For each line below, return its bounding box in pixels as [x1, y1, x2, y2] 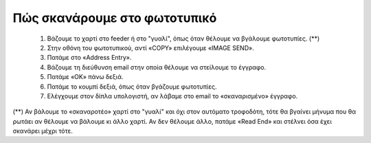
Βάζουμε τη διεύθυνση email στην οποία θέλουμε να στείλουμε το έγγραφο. [47, 63, 267, 71]
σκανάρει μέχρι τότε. [12, 127, 74, 135]
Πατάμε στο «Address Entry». [47, 54, 132, 62]
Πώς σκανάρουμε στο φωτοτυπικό [12, 10, 217, 25]
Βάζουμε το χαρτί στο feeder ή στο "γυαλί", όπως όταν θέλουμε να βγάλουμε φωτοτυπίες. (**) [47, 34, 320, 43]
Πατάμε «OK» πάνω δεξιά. [47, 73, 124, 81]
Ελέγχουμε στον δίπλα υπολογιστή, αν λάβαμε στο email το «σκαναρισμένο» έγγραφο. [47, 91, 298, 100]
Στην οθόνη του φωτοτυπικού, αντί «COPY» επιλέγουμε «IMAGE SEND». [47, 43, 254, 52]
